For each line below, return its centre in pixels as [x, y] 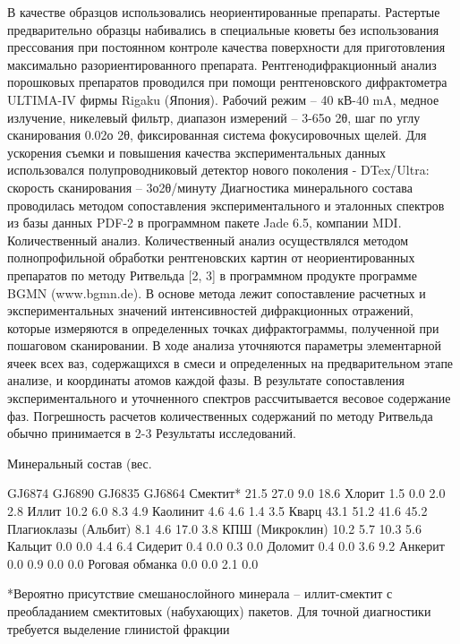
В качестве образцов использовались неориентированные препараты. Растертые [224, 12]
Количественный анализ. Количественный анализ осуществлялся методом [208, 240]
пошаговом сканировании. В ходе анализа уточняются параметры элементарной [225, 345]
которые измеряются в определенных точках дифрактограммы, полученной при [223, 327]
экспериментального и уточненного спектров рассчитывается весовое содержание [229, 398]
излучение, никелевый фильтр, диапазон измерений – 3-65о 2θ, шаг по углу [214, 117]
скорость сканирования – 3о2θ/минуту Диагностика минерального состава [210, 187]
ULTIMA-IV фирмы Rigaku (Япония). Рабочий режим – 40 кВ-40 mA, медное [223, 99]
